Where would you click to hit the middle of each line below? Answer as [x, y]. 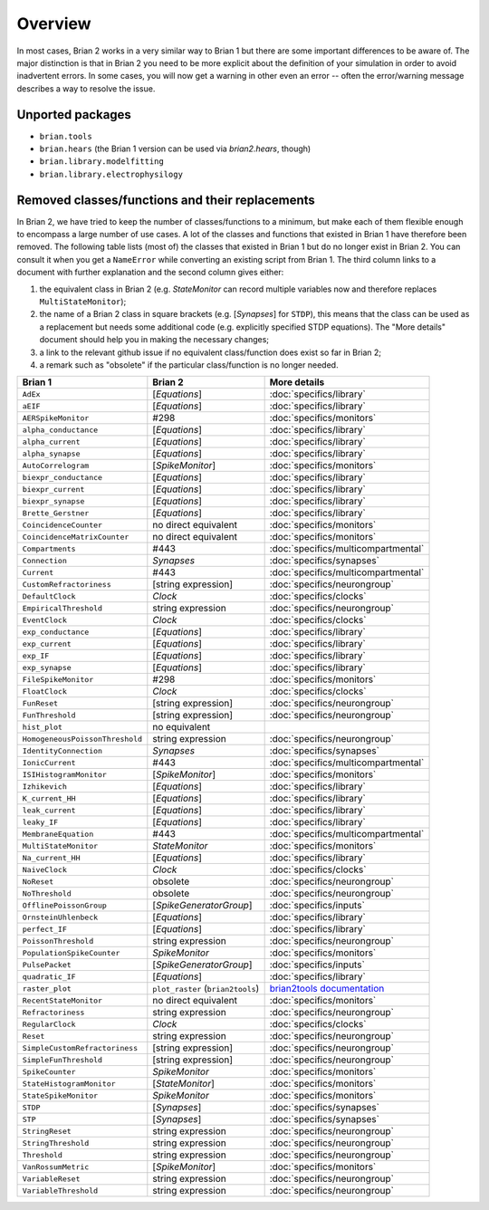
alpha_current [51, 442]
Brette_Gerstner [56, 513]
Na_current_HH [51, 857]
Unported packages [74, 115]
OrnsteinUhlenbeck [60, 917]
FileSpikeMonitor [58, 679]
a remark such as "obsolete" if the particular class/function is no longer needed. [189, 365]
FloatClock [45, 691]
